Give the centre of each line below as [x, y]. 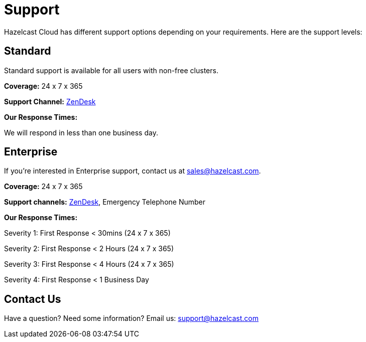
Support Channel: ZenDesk [50, 101]
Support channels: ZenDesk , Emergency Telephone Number [105, 202]
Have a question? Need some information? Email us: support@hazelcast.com [131, 318]
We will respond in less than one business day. [81, 132]
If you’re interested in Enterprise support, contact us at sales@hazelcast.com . [133, 171]
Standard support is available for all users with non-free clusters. [111, 70]
